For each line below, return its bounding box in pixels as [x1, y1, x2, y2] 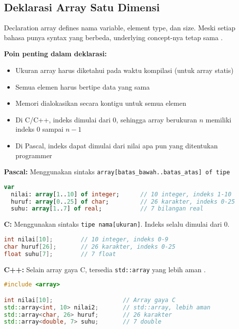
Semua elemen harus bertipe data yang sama [15, 81, 150, 92]
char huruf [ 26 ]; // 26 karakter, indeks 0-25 [4, 243, 175, 250]
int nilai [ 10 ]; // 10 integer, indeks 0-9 [4, 235, 169, 243]
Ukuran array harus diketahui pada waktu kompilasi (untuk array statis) [15, 65, 234, 75]
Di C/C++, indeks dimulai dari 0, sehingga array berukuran [15, 114, 197, 124]
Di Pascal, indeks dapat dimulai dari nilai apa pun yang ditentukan [15, 140, 218, 150]
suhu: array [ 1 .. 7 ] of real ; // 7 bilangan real [11, 205, 204, 212]
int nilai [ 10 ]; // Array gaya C [4, 296, 175, 304]
